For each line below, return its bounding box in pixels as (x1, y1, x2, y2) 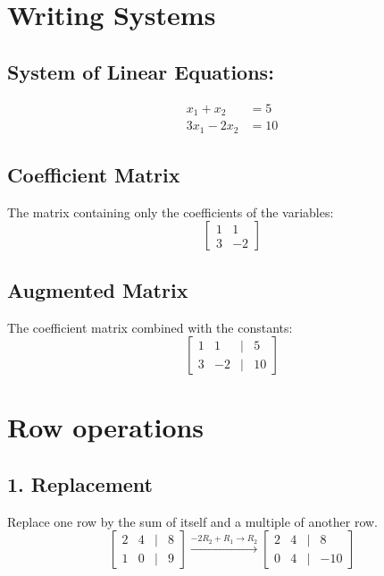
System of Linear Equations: (7, 57, 274, 85)
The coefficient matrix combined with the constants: (7, 318, 293, 336)
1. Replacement (7, 470, 153, 497)
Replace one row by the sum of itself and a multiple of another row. (7, 512, 379, 530)
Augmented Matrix (7, 275, 188, 303)
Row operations (7, 409, 205, 445)
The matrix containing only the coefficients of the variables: (7, 202, 334, 221)
